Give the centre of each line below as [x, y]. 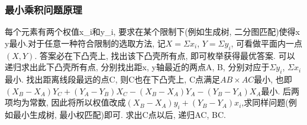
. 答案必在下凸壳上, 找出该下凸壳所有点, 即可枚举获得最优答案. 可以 [165, 55]
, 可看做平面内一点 [267, 43]
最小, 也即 [273, 79]
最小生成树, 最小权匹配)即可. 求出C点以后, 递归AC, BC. [119, 114]
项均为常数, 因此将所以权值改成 [65, 102]
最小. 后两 [280, 91]
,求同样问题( [265, 102]
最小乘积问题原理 [43, 9]
